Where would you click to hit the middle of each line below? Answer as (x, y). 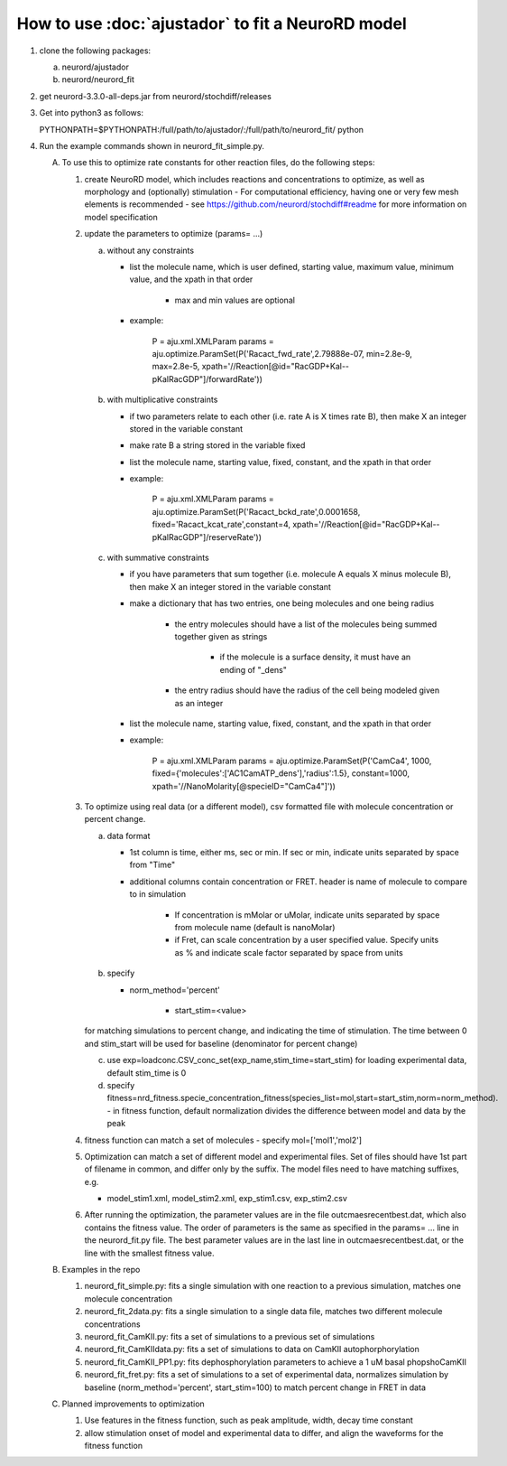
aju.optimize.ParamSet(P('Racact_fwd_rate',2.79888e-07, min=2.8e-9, (282, 353)
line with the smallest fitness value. (149, 1253)
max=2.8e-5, (176, 367)
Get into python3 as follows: (92, 113)
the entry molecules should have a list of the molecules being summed (306, 624)
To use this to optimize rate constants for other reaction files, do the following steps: (218, 163)
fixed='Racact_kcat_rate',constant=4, (221, 525)
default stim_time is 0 (147, 1073)
